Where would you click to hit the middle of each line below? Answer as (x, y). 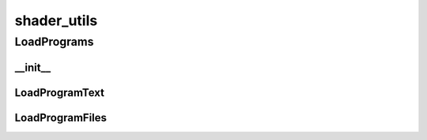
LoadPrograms (54, 42)
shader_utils (56, 20)
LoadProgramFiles (60, 118)
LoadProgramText (59, 92)
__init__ (33, 67)
